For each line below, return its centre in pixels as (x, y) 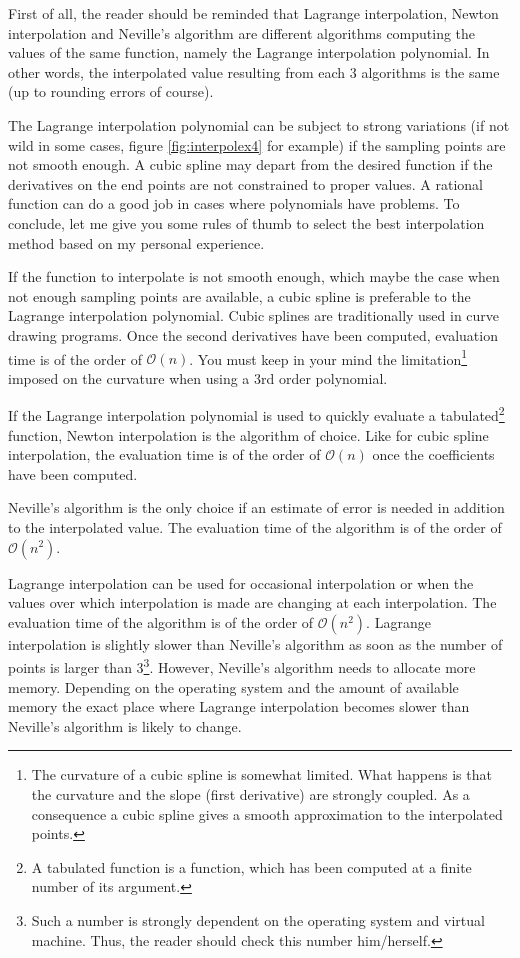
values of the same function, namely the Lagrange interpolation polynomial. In (249, 52)
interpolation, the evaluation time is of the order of (164, 454)
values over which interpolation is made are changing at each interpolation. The (252, 602)
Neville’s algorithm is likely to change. (125, 725)
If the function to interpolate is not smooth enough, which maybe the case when (254, 276)
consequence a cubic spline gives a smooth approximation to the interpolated (267, 813)
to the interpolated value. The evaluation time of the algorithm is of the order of (255, 526)
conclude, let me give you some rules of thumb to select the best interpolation (246, 222)
